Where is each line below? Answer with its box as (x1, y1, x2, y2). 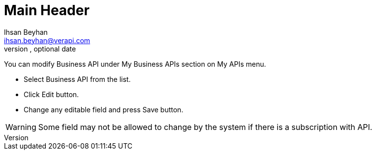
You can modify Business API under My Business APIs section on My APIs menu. (4, 59, 266, 68)
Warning (5, 122, 36, 132)
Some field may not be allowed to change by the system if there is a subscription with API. (38, 122, 373, 132)
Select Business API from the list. (24, 75, 131, 83)
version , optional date (4, 44, 76, 53)
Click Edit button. (24, 90, 79, 99)
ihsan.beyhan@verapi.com (4, 36, 91, 45)
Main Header (4, 2, 90, 19)
